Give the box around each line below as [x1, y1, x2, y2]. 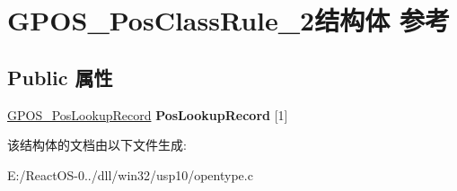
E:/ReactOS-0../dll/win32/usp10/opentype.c [7, 165, 253, 184]
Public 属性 [7, 63, 113, 91]
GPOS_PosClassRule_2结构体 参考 [7, 2, 450, 39]
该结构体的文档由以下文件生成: [7, 135, 187, 154]
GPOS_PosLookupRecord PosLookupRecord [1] [7, 105, 288, 124]
